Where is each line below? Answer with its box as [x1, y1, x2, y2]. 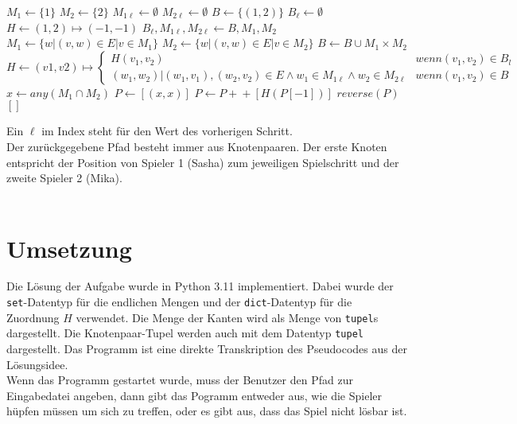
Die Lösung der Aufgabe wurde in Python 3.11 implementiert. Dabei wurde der [6, 278, 394, 294]
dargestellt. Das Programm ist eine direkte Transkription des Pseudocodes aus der [6, 340, 407, 357]
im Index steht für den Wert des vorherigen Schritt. [41, 123, 293, 139]
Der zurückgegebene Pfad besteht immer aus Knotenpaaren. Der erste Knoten [6, 138, 387, 154]
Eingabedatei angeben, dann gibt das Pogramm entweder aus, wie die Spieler [6, 387, 383, 403]
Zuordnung [6, 309, 60, 325]
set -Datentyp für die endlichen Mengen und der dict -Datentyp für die [6, 294, 352, 310]
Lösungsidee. [6, 356, 68, 372]
